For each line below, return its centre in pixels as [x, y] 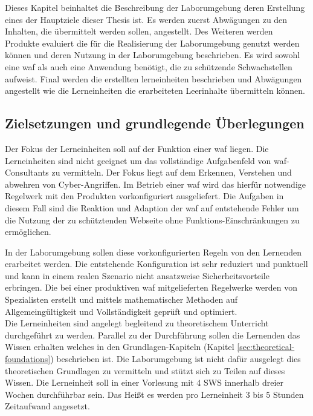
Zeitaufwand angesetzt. [47, 406]
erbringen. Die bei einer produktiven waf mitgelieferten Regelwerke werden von [151, 287]
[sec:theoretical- [266, 347]
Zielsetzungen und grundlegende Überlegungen [155, 123]
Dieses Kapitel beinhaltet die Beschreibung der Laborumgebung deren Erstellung [155, 7]
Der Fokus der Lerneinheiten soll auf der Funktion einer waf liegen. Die [137, 148]
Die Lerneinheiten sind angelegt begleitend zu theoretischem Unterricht [137, 323]
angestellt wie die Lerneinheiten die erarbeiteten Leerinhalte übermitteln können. [155, 91]
